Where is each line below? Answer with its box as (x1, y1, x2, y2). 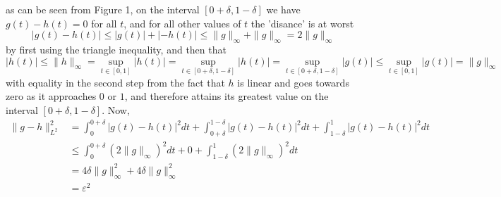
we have (266, 2, 301, 16)
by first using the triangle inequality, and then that (6, 42, 227, 56)
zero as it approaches (6, 89, 97, 103)
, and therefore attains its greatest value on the (124, 89, 329, 103)
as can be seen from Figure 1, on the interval (6, 2, 200, 16)
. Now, (102, 102, 130, 117)
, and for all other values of (123, 15, 241, 30)
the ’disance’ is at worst (250, 15, 354, 30)
